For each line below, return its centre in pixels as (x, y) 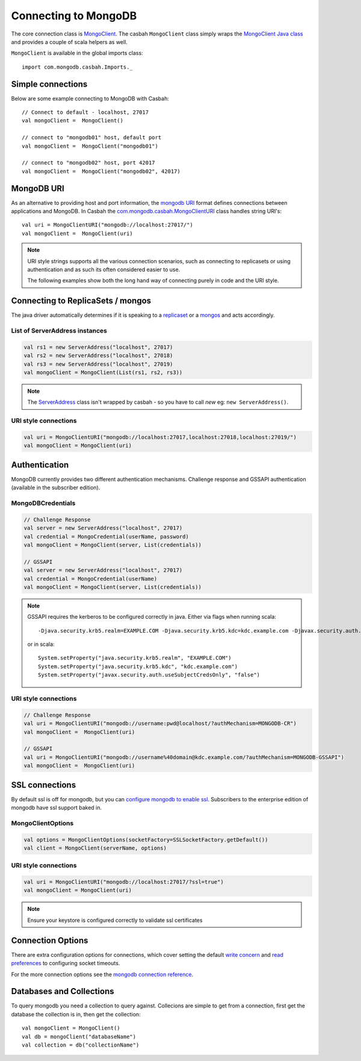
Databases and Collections (63, 991)
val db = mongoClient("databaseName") (79, 1037)
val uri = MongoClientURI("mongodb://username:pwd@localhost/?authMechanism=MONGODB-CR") (160, 724)
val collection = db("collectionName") (81, 1045)
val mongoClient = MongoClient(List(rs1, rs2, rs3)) (103, 373)
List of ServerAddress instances (59, 331)
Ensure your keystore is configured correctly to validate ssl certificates (115, 920)
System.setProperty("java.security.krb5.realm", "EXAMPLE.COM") (135, 658)
